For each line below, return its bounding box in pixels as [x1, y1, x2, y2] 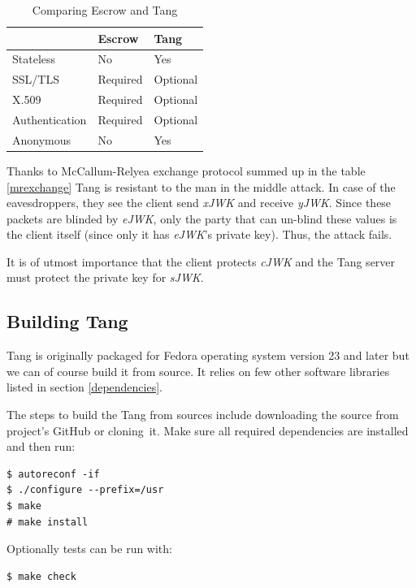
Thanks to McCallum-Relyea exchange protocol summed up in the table [6, 162, 366, 179]
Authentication [12, 110, 87, 128]
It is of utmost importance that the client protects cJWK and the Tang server [6, 253, 396, 270]
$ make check [6, 570, 76, 582]
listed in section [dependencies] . [6, 378, 162, 396]
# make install [6, 516, 89, 528]
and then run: [6, 438, 76, 455]
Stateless [12, 50, 56, 67]
